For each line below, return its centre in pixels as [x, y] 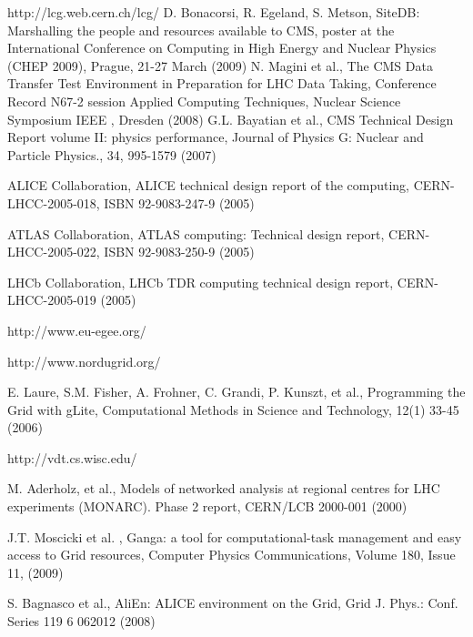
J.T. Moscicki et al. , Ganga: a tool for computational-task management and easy [235, 536]
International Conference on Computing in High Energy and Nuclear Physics [222, 48]
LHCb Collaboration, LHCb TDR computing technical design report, [201, 282]
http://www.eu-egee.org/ [77, 330]
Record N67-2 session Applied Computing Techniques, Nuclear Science [204, 101]
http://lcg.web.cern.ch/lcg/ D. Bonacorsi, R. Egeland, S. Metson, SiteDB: [214, 12]
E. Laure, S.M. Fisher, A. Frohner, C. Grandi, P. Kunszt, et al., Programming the [236, 392]
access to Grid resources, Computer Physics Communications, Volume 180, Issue [231, 555]
